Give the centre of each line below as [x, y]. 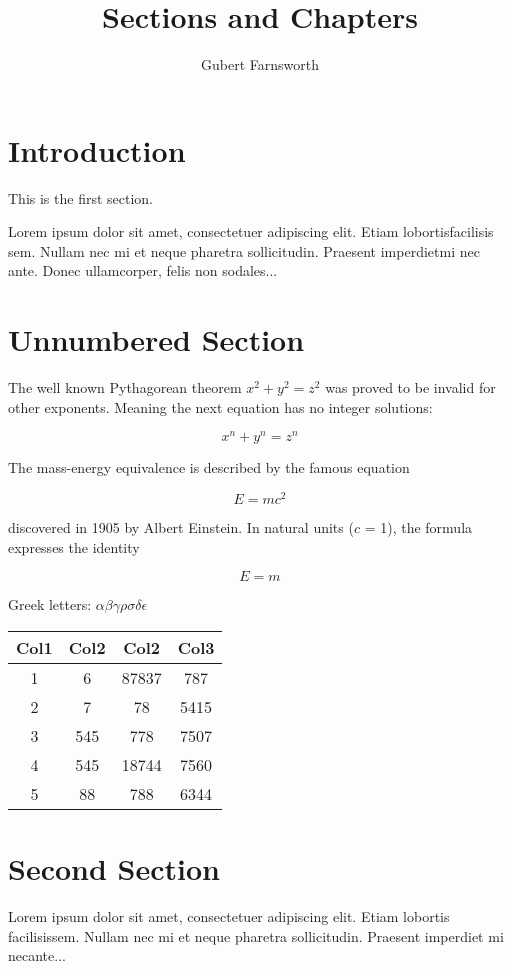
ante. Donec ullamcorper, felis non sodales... [143, 270]
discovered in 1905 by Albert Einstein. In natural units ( [181, 527]
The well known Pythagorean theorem [125, 387]
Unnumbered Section [156, 339]
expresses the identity [74, 546]
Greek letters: [50, 604]
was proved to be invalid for [410, 387]
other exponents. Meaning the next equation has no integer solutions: [220, 406]
